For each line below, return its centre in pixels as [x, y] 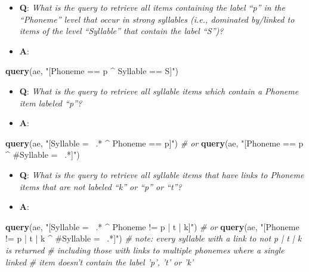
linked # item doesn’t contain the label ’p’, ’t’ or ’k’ [100, 262]
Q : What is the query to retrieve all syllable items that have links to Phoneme [162, 174]
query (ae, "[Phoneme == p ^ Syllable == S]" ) [92, 71]
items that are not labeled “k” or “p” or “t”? [101, 186]
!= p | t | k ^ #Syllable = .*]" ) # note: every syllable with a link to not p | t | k [154, 238]
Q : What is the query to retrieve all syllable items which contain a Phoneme [159, 91]
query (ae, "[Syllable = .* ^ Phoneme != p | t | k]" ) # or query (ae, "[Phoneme [152, 226]
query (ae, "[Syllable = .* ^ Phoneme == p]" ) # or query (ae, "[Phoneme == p [154, 143]
